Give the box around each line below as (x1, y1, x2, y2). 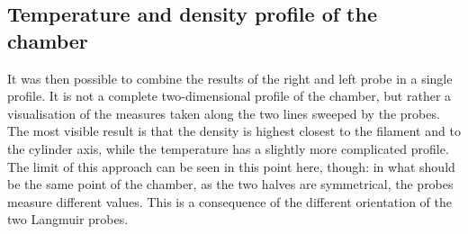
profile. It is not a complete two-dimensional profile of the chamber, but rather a (7, 86, 452, 105)
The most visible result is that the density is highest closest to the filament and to (7, 121, 461, 140)
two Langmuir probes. (7, 210, 129, 229)
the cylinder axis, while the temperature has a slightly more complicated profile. (7, 139, 449, 157)
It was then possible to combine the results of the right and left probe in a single (7, 68, 453, 87)
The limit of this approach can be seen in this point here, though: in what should (7, 157, 455, 175)
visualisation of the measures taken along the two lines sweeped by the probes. (7, 103, 440, 122)
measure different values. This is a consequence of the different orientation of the (7, 192, 452, 211)
